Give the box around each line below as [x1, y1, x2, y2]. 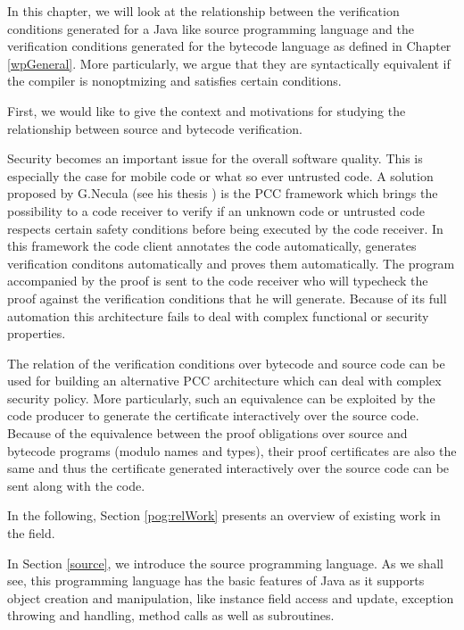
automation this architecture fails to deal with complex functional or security [7, 306, 429, 325]
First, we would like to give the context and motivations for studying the [7, 101, 406, 120]
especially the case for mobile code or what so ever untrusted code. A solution [7, 166, 434, 185]
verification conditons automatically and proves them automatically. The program [7, 253, 455, 272]
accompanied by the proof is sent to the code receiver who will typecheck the [7, 271, 428, 290]
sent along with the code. [7, 476, 145, 494]
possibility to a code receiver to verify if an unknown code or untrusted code [7, 201, 425, 220]
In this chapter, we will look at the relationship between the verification [7, 2, 400, 20]
